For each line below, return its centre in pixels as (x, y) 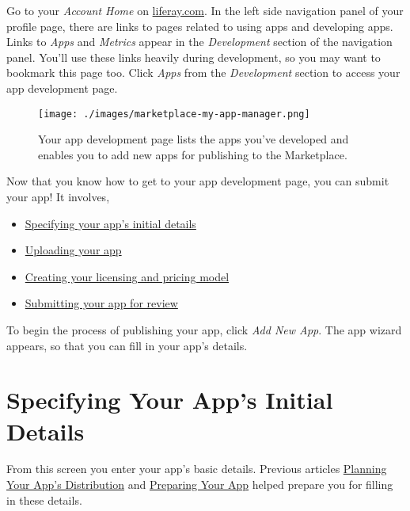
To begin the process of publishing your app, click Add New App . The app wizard (204, 329)
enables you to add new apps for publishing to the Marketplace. (193, 154)
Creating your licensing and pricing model (127, 276)
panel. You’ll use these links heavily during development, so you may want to (194, 57)
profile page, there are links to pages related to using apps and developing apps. (200, 26)
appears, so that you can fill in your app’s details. (127, 345)
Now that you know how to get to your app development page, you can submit (198, 181)
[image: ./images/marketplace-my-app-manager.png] (174, 114)
